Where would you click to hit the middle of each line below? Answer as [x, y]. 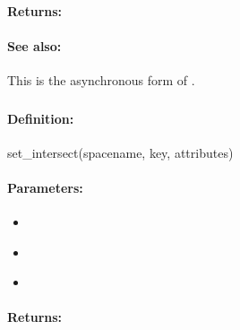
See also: [34, 45]
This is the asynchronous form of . [101, 79]
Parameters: [45, 187]
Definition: [41, 118]
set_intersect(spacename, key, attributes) [120, 152]
